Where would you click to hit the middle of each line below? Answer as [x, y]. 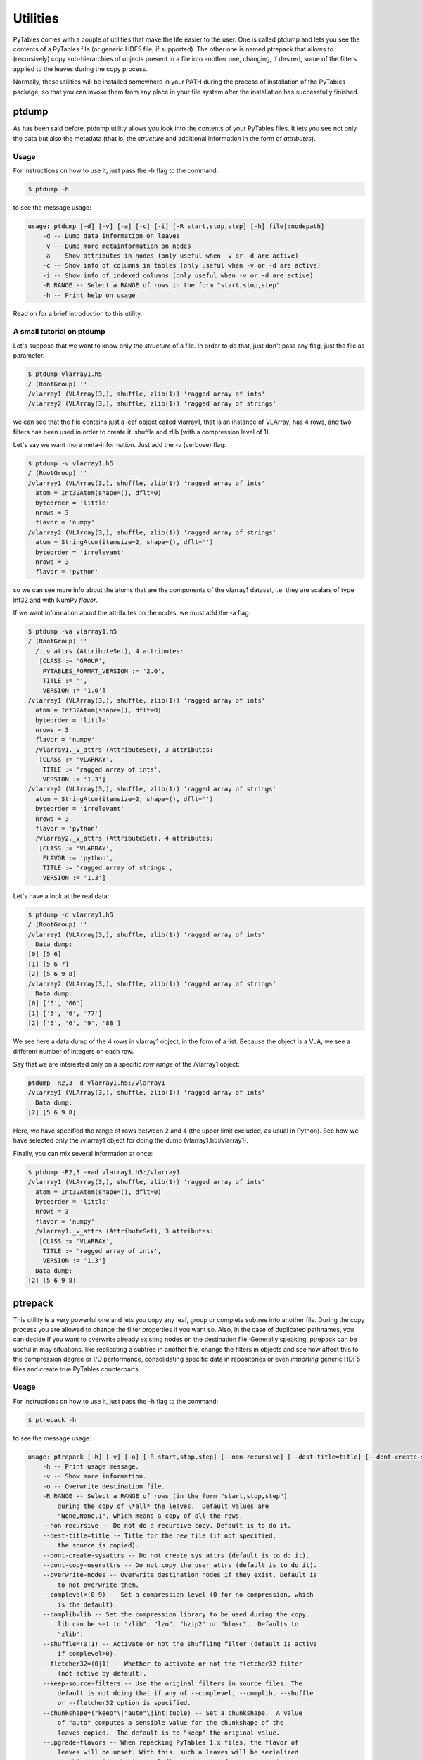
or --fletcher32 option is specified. [124, 1703]
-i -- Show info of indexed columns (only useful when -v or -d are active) [178, 275]
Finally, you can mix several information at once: [83, 1153]
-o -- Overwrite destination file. [104, 1486]
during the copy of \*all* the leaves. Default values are [163, 1506]
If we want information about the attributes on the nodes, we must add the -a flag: [132, 613]
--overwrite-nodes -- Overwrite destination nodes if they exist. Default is [180, 1575]
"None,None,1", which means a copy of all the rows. [150, 1516]
